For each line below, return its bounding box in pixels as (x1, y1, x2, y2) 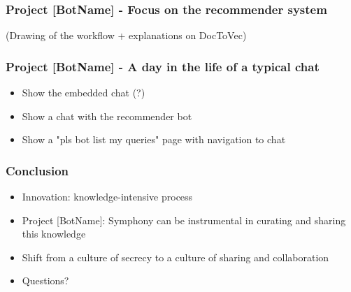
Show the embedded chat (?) (22, 85, 145, 100)
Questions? (22, 273, 69, 288)
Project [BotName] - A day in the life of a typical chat (6, 57, 320, 75)
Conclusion (6, 161, 69, 179)
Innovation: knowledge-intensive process (22, 189, 193, 204)
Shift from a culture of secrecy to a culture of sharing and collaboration (22, 249, 329, 264)
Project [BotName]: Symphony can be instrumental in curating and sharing (22, 212, 346, 227)
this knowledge (22, 226, 86, 241)
